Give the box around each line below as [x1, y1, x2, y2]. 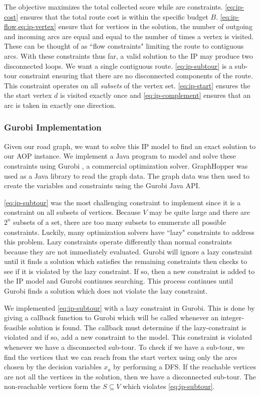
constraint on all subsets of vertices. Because [4, 207, 141, 217]
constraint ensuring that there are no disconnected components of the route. [19, 70, 253, 81]
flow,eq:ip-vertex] [4, 21, 56, 32]
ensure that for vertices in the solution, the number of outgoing [58, 21, 252, 32]
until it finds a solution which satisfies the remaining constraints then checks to [4, 256, 247, 267]
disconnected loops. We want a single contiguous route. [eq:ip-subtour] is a [4, 60, 232, 71]
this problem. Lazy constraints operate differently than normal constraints [4, 236, 232, 247]
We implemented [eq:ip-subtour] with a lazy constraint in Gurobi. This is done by [4, 302, 255, 313]
